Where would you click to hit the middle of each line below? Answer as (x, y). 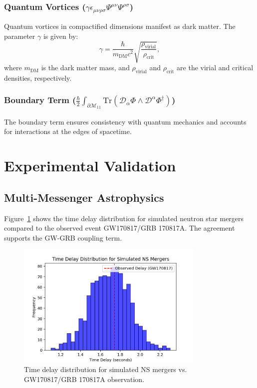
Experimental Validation (90, 166)
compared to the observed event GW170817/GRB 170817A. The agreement (120, 228)
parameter (20, 36)
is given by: (61, 36)
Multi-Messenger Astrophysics (84, 197)
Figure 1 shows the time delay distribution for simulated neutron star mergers (124, 218)
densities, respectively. (38, 77)
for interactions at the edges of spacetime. (68, 131)
